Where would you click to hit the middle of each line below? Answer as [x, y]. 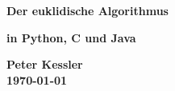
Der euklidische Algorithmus [87, 10]
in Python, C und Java [71, 37]
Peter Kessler [45, 64]
